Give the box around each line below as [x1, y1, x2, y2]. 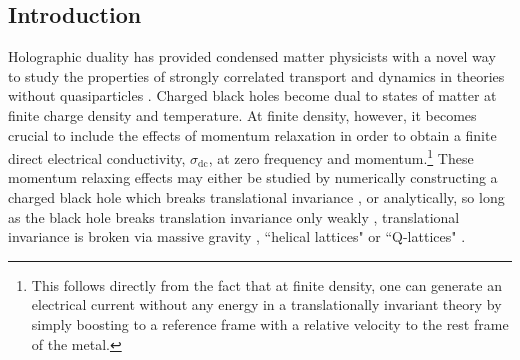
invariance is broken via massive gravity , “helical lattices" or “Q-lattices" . [8, 226, 466, 247]
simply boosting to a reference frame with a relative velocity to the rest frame [31, 313, 509, 334]
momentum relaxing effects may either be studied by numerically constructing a [8, 167, 498, 188]
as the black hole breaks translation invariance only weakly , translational [8, 206, 460, 227]
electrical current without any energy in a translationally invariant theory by [31, 294, 502, 315]
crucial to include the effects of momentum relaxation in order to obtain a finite [8, 124, 497, 145]
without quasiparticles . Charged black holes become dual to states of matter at [8, 85, 497, 106]
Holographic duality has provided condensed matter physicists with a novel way [8, 46, 496, 67]
